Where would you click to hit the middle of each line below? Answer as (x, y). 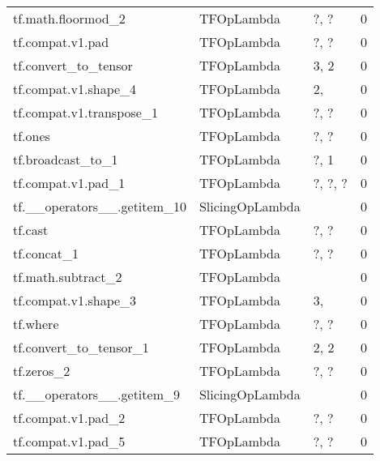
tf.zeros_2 (42, 371)
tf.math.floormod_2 (69, 18)
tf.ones (32, 136)
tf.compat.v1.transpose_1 (85, 112)
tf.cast (31, 230)
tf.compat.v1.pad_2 (69, 418)
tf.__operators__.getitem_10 (100, 206)
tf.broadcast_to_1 (66, 159)
